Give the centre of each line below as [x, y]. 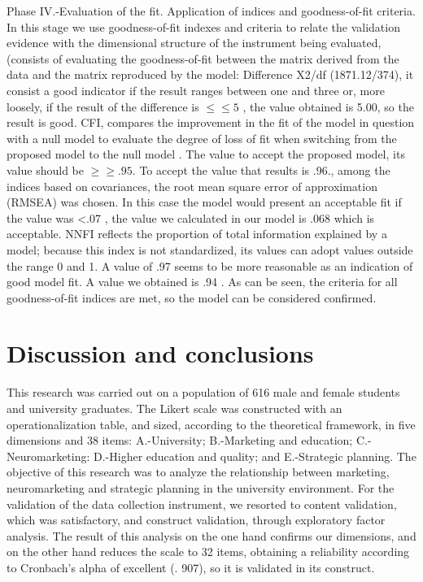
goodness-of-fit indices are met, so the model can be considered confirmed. [192, 297]
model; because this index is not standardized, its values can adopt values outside [210, 249]
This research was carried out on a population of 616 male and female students [203, 392]
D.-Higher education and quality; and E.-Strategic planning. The [255, 456]
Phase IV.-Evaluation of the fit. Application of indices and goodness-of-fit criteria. [211, 11]
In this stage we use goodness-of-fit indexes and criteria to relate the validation [203, 26]
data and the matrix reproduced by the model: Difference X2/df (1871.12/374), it [210, 74]
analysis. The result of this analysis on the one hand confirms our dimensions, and [211, 535]
